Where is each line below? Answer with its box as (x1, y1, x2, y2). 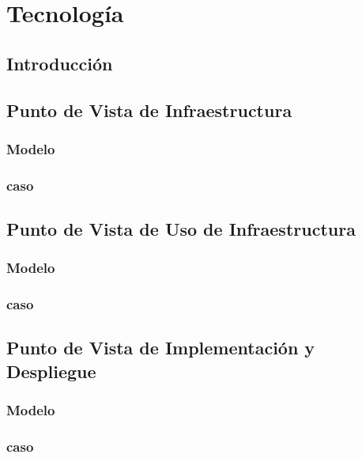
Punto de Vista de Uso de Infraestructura (6, 217, 356, 241)
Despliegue (6, 358, 96, 383)
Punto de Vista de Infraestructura (6, 97, 292, 122)
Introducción (6, 51, 113, 75)
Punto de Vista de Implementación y (6, 335, 315, 360)
